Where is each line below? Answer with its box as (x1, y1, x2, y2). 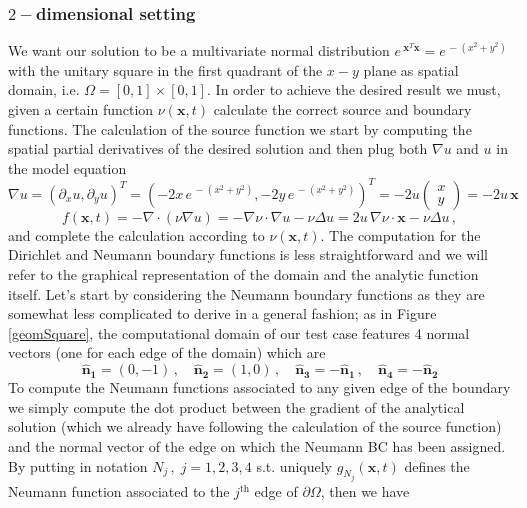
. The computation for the (320, 224, 481, 245)
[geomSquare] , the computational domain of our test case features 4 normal (8, 322, 470, 343)
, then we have (320, 481, 410, 502)
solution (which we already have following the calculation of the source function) (8, 416, 502, 437)
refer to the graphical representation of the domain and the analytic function (8, 264, 479, 285)
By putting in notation (8, 455, 148, 476)
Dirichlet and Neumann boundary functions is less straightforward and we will (8, 244, 488, 265)
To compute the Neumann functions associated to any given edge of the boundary (8, 377, 511, 398)
